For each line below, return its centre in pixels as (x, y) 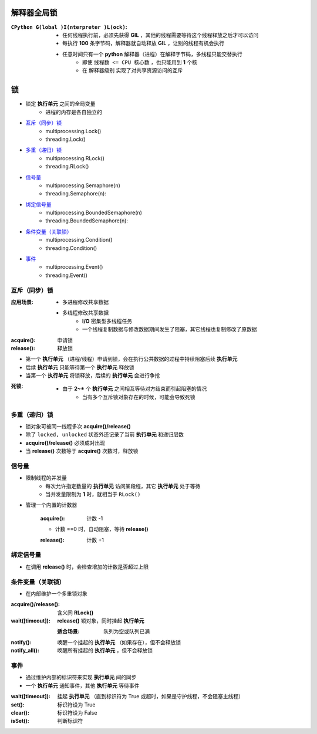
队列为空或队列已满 (127, 631)
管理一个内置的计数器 (51, 505)
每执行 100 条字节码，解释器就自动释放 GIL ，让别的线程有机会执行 (144, 43)
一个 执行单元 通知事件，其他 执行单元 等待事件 (82, 685)
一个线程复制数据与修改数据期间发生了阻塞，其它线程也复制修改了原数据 (170, 329)
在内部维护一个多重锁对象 (56, 593)
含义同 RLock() (75, 613)
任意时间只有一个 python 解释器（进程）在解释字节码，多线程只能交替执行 (153, 54)
